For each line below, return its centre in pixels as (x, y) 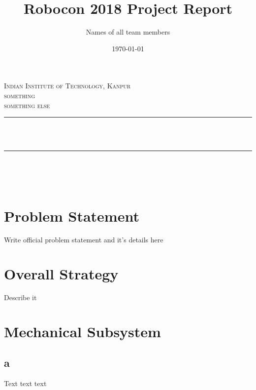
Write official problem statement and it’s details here (84, 240)
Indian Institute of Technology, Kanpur (67, 86)
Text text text (25, 383)
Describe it (20, 297)
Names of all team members (128, 32)
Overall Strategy (61, 273)
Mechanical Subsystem (82, 331)
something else (27, 105)
